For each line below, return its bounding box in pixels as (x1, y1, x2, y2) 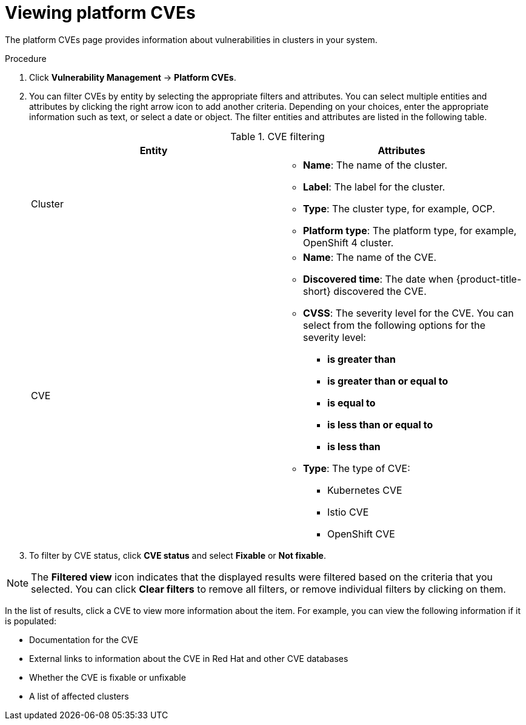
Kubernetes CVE (327, 484, 402, 496)
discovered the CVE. (333, 285, 427, 297)
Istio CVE (327, 505, 369, 518)
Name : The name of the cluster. (303, 158, 448, 171)
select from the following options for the (303, 319, 486, 331)
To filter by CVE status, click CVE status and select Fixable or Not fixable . (29, 550, 326, 561)
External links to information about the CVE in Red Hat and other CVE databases (29, 653, 348, 664)
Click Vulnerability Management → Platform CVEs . (29, 72, 236, 83)
